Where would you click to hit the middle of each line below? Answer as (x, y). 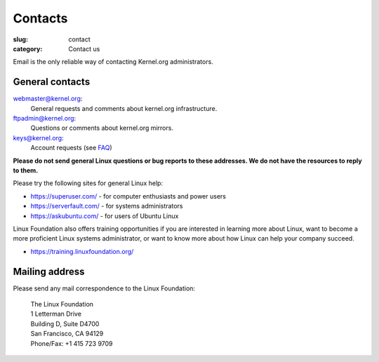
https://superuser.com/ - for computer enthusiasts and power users (128, 196)
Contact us (84, 48)
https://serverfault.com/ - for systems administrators (107, 206)
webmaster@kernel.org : (48, 99)
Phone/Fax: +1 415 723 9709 (72, 343)
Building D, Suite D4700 (65, 323)
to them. (26, 170)
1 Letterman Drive (56, 314)
